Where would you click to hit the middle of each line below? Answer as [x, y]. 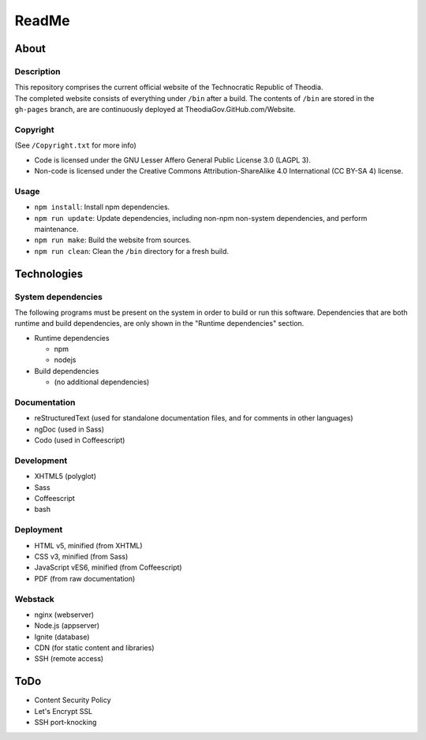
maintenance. [56, 229]
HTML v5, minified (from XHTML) [88, 545]
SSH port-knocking [65, 723]
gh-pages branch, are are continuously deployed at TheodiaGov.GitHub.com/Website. [155, 110]
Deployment [39, 530]
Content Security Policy [73, 700]
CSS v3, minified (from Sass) [81, 556]
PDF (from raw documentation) [85, 578]
